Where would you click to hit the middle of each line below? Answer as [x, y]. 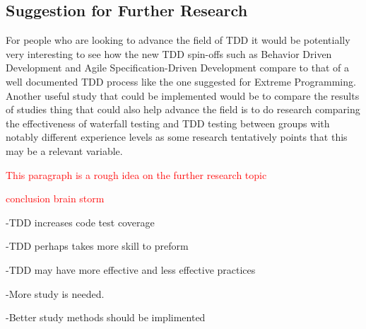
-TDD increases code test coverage [80, 222]
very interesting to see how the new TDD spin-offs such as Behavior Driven [169, 53]
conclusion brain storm [55, 198]
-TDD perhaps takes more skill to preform [97, 246]
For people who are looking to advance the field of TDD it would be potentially [178, 40]
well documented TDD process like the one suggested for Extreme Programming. [181, 81]
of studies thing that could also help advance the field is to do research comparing [183, 109]
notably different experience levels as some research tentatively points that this [177, 137]
